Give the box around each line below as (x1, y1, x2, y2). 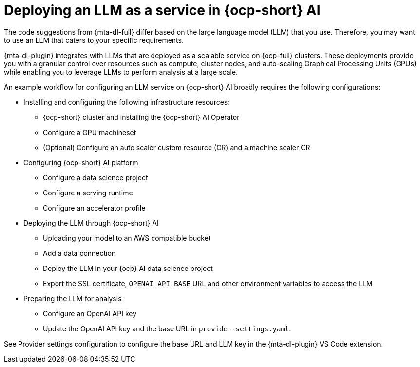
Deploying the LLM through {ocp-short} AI (23, 218, 159, 227)
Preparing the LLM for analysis (23, 294, 122, 303)
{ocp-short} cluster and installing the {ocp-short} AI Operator (43, 113, 240, 121)
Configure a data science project (43, 173, 148, 182)
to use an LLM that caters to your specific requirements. (4, 36, 184, 44)
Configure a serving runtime (43, 188, 133, 197)
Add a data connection (43, 249, 116, 257)
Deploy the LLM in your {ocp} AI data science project (43, 264, 213, 272)
